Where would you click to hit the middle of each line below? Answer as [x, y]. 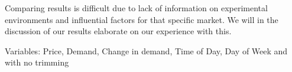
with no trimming [37, 62]
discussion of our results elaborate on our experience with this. [118, 31]
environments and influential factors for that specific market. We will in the [142, 19]
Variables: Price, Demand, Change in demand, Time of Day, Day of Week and [146, 50]
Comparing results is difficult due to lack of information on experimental [136, 8]
